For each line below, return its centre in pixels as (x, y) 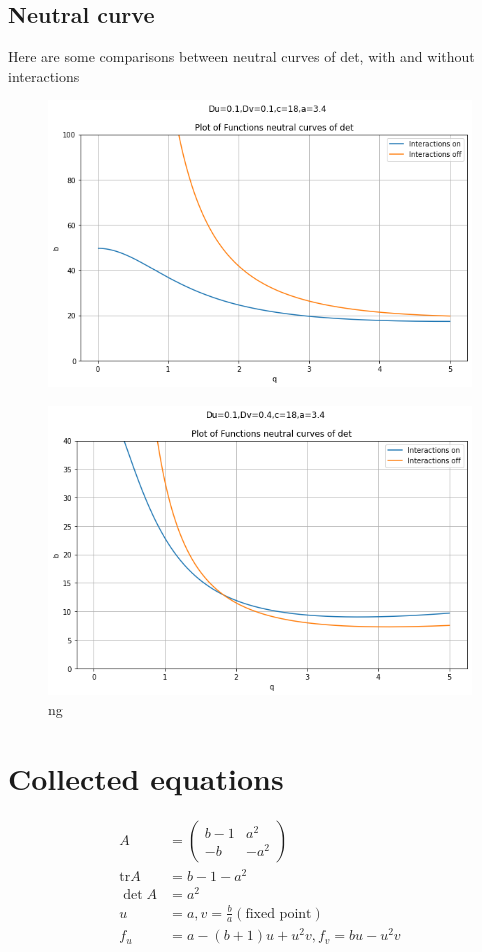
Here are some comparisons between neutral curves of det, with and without (241, 56)
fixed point (278, 913)
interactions (44, 75)
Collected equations (146, 777)
